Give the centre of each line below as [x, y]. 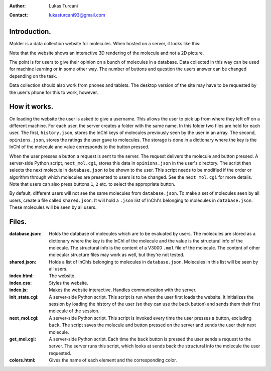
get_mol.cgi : [23, 339]
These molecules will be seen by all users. [53, 207]
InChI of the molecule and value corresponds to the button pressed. [79, 147]
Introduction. [30, 32]
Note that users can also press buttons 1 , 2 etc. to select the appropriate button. [92, 184]
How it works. [31, 107]
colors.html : [22, 360]
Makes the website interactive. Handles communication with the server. [123, 290]
